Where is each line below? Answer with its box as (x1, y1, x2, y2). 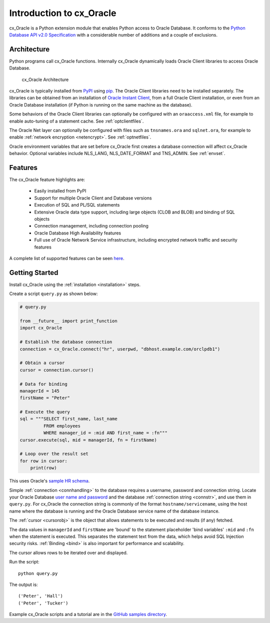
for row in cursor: (19, 458, 67, 463)
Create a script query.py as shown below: (9, 290, 98, 297)
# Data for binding (19, 381, 67, 387)
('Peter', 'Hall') (18, 593, 63, 599)
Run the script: (9, 559, 39, 565)
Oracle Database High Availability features (34, 230, 121, 236)
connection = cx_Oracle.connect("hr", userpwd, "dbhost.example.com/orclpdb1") (19, 346, 220, 352)
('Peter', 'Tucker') (18, 600, 68, 606)
